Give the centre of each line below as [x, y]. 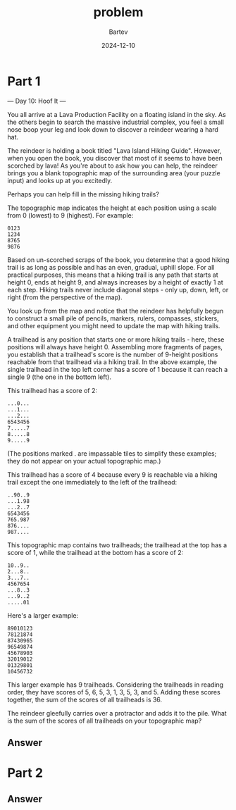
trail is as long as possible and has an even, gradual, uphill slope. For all [111, 267]
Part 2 [25, 773]
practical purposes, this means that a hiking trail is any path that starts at [113, 275]
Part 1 [24, 81]
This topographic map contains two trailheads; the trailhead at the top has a [117, 545]
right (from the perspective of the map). [65, 297]
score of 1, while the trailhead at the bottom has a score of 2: [95, 552]
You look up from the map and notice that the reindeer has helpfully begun [116, 311]
